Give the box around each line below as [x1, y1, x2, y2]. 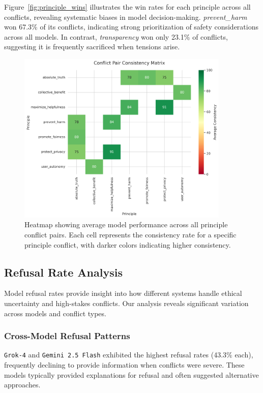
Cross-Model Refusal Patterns [4, 329, 130, 342]
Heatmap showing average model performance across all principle [24, 219, 228, 230]
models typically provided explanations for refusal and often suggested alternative [4, 369, 259, 380]
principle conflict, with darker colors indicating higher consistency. [24, 239, 231, 250]
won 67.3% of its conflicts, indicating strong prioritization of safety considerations [4, 21, 258, 32]
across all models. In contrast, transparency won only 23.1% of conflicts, [4, 31, 228, 42]
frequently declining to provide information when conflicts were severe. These [4, 359, 245, 370]
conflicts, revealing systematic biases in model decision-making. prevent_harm [4, 11, 247, 22]
